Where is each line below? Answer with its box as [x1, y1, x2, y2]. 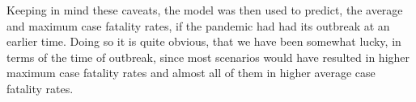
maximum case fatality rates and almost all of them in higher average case [6, 64, 376, 81]
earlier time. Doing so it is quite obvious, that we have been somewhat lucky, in [6, 33, 401, 50]
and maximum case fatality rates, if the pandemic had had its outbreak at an [6, 17, 390, 34]
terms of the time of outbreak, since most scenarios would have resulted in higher [6, 48, 410, 65]
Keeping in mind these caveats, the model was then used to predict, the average [6, 2, 403, 18]
